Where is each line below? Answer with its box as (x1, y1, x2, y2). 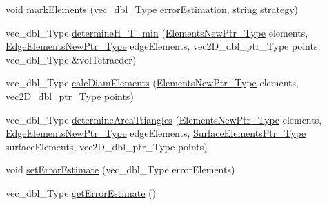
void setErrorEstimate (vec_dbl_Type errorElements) (6, 162, 235, 177)
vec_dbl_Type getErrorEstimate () (6, 185, 156, 199)
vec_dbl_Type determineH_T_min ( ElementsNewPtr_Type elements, (6, 25, 308, 39)
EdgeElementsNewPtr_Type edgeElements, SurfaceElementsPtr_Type (6, 126, 306, 140)
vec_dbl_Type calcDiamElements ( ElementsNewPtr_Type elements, (6, 75, 299, 90)
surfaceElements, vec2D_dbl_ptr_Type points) (6, 139, 208, 153)
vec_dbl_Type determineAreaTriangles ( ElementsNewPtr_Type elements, (6, 112, 322, 126)
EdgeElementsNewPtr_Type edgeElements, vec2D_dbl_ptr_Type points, (6, 39, 321, 53)
